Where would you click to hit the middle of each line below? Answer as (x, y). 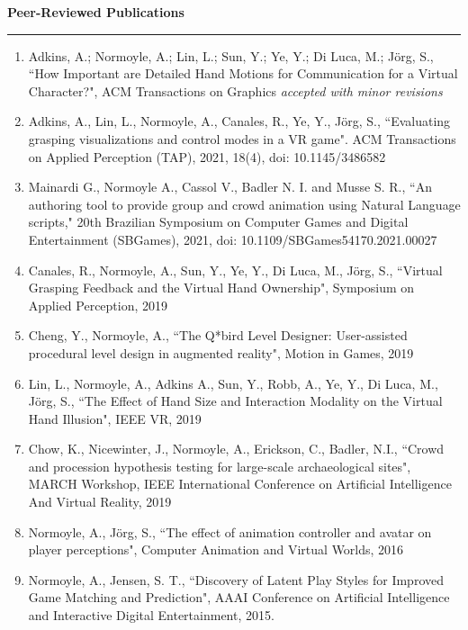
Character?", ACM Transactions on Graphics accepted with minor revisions (235, 90)
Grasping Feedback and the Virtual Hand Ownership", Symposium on (221, 288)
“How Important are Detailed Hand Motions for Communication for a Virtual (243, 73)
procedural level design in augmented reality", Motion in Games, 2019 (221, 352)
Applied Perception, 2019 (98, 305)
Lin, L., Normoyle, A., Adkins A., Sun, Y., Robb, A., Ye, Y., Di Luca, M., (233, 383)
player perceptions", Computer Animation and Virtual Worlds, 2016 (216, 549)
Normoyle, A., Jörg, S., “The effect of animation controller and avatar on (230, 531)
